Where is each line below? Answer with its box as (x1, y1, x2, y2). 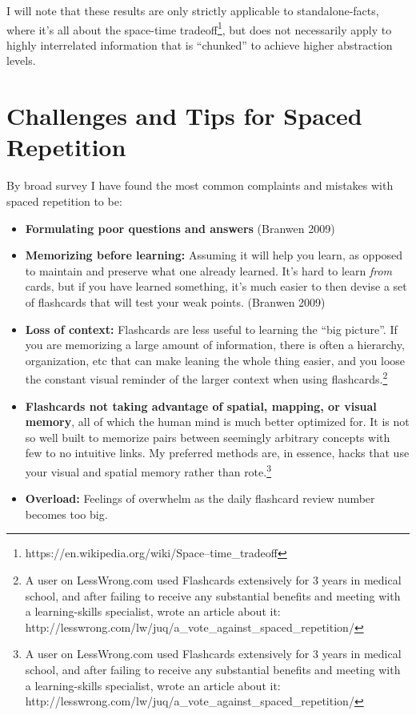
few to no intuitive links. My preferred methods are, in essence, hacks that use (25, 444, 410, 461)
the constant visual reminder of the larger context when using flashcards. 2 (25, 368, 388, 387)
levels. (6, 52, 36, 69)
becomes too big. (25, 505, 108, 522)
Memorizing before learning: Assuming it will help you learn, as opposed (25, 247, 403, 263)
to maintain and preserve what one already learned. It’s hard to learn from (25, 262, 393, 279)
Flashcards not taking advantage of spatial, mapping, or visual (25, 397, 377, 414)
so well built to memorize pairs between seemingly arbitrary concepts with (25, 428, 390, 445)
